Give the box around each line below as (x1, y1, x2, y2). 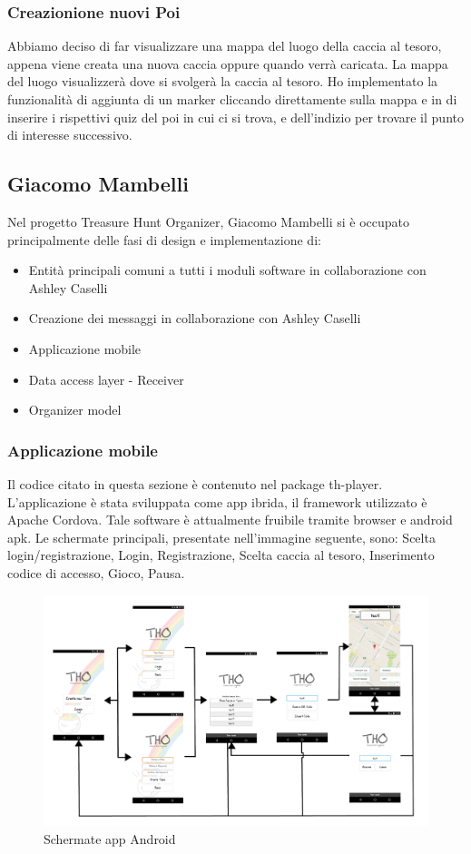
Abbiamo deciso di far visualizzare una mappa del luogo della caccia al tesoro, (7, 36, 442, 55)
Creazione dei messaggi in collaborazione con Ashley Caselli (28, 309, 361, 328)
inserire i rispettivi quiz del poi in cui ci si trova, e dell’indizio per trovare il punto (7, 107, 464, 126)
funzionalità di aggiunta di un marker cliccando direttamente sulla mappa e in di (7, 90, 457, 108)
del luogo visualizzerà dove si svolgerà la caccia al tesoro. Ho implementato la (7, 72, 438, 91)
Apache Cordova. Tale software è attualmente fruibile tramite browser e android (7, 510, 453, 529)
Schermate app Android (44, 829, 176, 848)
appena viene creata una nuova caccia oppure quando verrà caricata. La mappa (7, 54, 448, 73)
